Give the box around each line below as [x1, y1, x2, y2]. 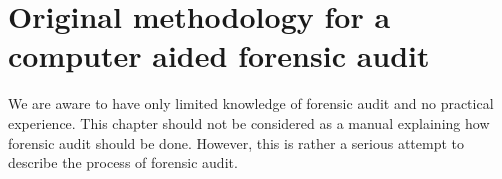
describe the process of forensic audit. [8, 152, 238, 173]
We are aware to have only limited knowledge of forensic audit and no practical [8, 93, 494, 114]
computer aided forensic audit [8, 35, 430, 76]
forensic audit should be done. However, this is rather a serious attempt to [8, 132, 465, 153]
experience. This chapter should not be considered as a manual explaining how [8, 112, 490, 133]
